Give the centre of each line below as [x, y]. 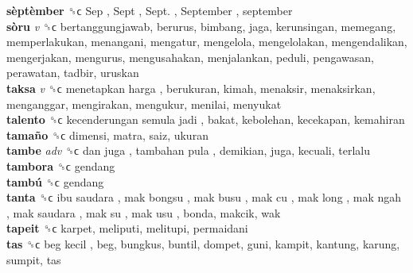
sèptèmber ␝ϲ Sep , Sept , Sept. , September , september [150, 10]
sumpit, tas [34, 259]
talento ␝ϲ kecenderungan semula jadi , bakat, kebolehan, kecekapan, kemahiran [206, 119]
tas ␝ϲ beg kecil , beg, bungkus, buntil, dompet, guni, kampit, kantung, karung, [203, 243]
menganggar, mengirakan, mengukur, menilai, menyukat [144, 104]
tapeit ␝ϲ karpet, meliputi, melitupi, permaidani [127, 228]
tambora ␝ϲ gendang [61, 165]
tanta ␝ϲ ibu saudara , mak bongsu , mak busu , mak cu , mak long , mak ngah [204, 197]
